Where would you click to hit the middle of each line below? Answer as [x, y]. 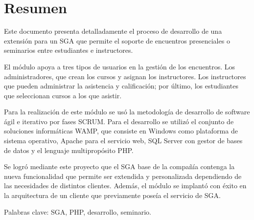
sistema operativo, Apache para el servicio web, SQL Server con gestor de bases [123, 141]
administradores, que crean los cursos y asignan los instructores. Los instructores [125, 76]
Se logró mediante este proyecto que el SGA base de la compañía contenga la [119, 166]
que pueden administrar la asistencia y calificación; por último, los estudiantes [121, 86]
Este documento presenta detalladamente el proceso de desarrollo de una [113, 31]
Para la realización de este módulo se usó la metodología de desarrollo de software [127, 112]
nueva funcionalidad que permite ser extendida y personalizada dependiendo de [123, 176]
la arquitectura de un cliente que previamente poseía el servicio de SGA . [112, 195]
